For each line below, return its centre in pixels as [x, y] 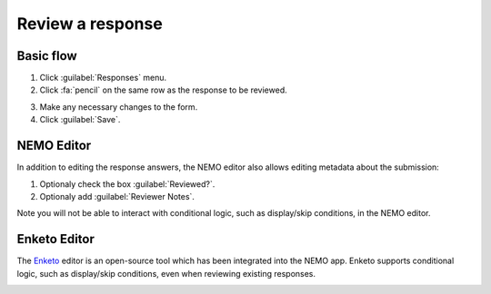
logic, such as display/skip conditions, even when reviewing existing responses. [166, 273]
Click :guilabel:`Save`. [80, 120]
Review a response [90, 24]
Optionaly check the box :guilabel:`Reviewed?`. [127, 184]
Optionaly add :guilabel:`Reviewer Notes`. [117, 196]
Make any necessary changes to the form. [119, 107]
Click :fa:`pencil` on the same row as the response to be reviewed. [164, 90]
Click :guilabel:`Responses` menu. [103, 78]
